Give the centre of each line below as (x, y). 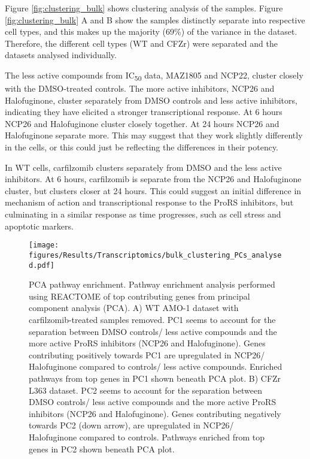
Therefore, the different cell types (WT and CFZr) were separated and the (141, 43)
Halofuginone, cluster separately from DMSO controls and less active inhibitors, (151, 100)
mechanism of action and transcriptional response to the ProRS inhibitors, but (149, 202)
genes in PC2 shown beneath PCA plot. (102, 449)
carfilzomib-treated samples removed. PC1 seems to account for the (152, 319)
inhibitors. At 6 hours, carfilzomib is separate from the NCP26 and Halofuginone (153, 179)
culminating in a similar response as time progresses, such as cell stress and (143, 214)
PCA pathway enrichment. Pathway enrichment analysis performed (152, 284)
